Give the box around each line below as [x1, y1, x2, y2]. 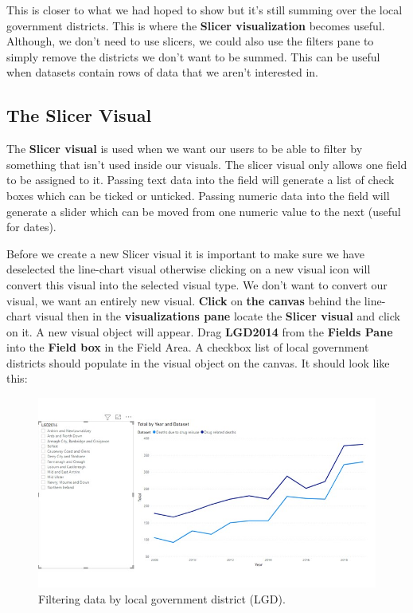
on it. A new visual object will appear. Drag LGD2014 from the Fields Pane [6, 323, 393, 340]
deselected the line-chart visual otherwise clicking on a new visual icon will [6, 261, 371, 277]
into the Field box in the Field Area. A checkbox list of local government [6, 339, 369, 356]
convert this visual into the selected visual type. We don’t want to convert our [6, 276, 388, 293]
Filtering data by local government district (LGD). [38, 590, 286, 607]
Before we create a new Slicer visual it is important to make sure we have [6, 245, 365, 261]
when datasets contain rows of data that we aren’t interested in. [6, 64, 319, 81]
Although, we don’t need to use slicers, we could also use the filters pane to [6, 33, 374, 49]
